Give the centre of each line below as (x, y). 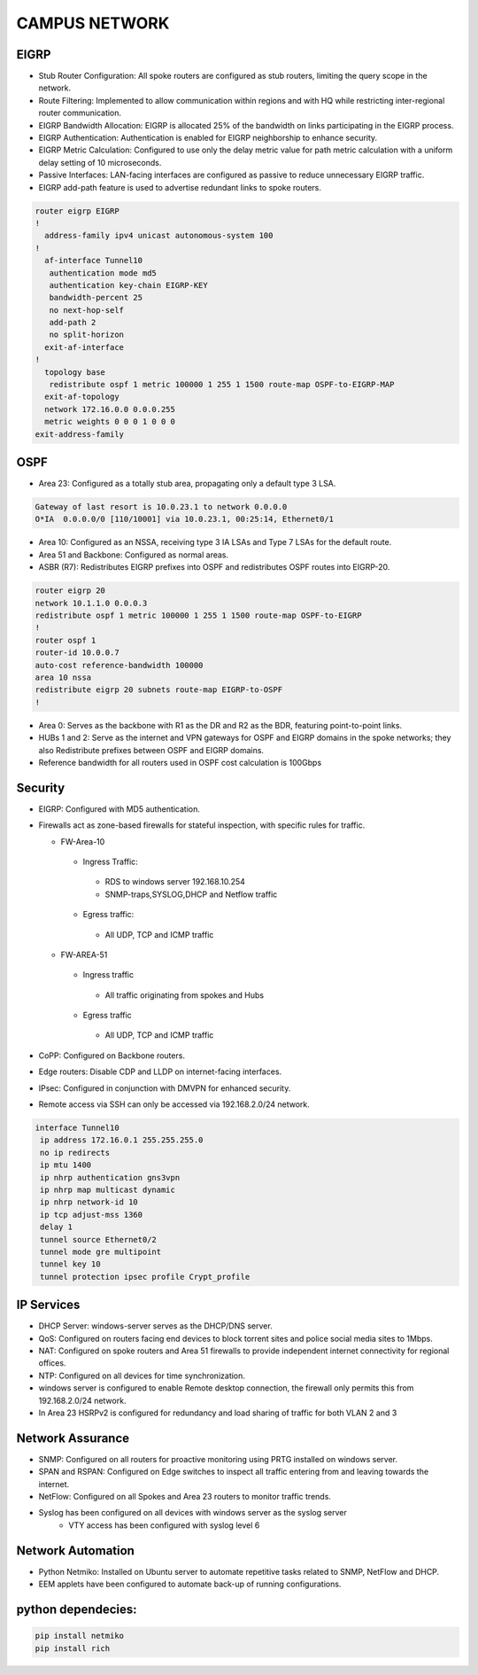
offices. (52, 1363)
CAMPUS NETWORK (93, 23)
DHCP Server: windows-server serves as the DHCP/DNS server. (156, 1326)
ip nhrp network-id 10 (89, 1202)
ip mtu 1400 (66, 1165)
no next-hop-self (86, 310)
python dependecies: (77, 1609)
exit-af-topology (82, 397)
